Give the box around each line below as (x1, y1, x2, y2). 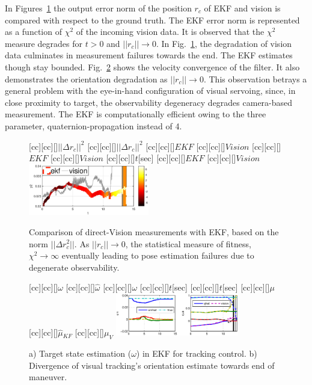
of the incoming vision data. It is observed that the (76, 25, 265, 38)
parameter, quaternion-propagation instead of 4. (5, 119, 182, 132)
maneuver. (29, 371, 67, 383)
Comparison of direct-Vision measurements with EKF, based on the (29, 225, 279, 238)
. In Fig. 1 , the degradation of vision (156, 37, 292, 49)
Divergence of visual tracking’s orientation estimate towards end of (29, 359, 275, 371)
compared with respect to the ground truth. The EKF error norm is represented (5, 13, 300, 26)
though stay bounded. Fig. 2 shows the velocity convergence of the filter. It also (5, 60, 300, 73)
